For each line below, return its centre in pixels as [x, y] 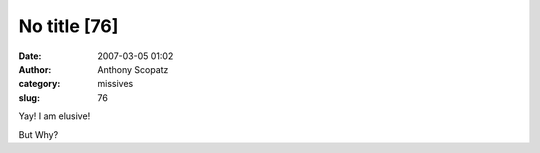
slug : [29, 97]
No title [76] [68, 26]
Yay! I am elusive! [54, 116]
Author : [35, 69]
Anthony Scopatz [133, 69]
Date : [30, 56]
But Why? [38, 134]
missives [115, 84]
